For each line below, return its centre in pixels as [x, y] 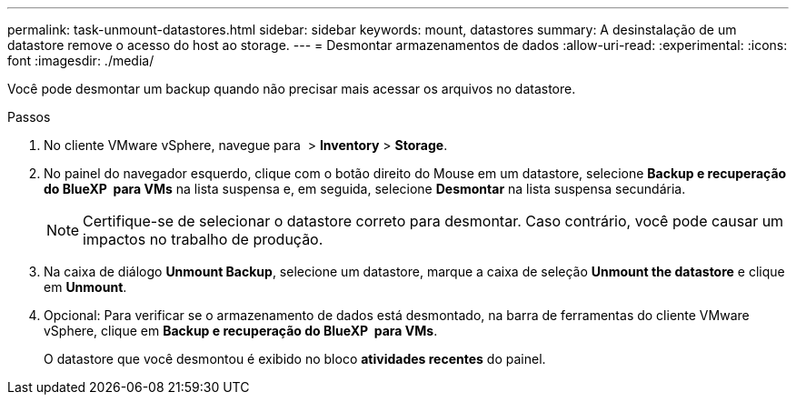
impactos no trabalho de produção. [203, 239]
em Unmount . [85, 287]
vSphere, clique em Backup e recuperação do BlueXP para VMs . [241, 331]
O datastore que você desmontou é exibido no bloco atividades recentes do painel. [295, 359]
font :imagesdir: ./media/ [81, 60]
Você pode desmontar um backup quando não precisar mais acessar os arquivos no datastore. [292, 89]
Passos [29, 117]
